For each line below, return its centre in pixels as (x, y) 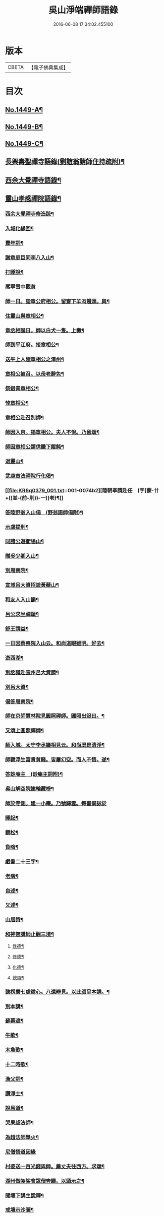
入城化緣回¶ (19, 229)
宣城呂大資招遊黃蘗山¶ (32, 585)
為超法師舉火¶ (22, 1137)
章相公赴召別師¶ (25, 418)
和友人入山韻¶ (22, 600)
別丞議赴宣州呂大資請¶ (32, 672)
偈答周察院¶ (19, 702)
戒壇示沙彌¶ (19, 1210)
